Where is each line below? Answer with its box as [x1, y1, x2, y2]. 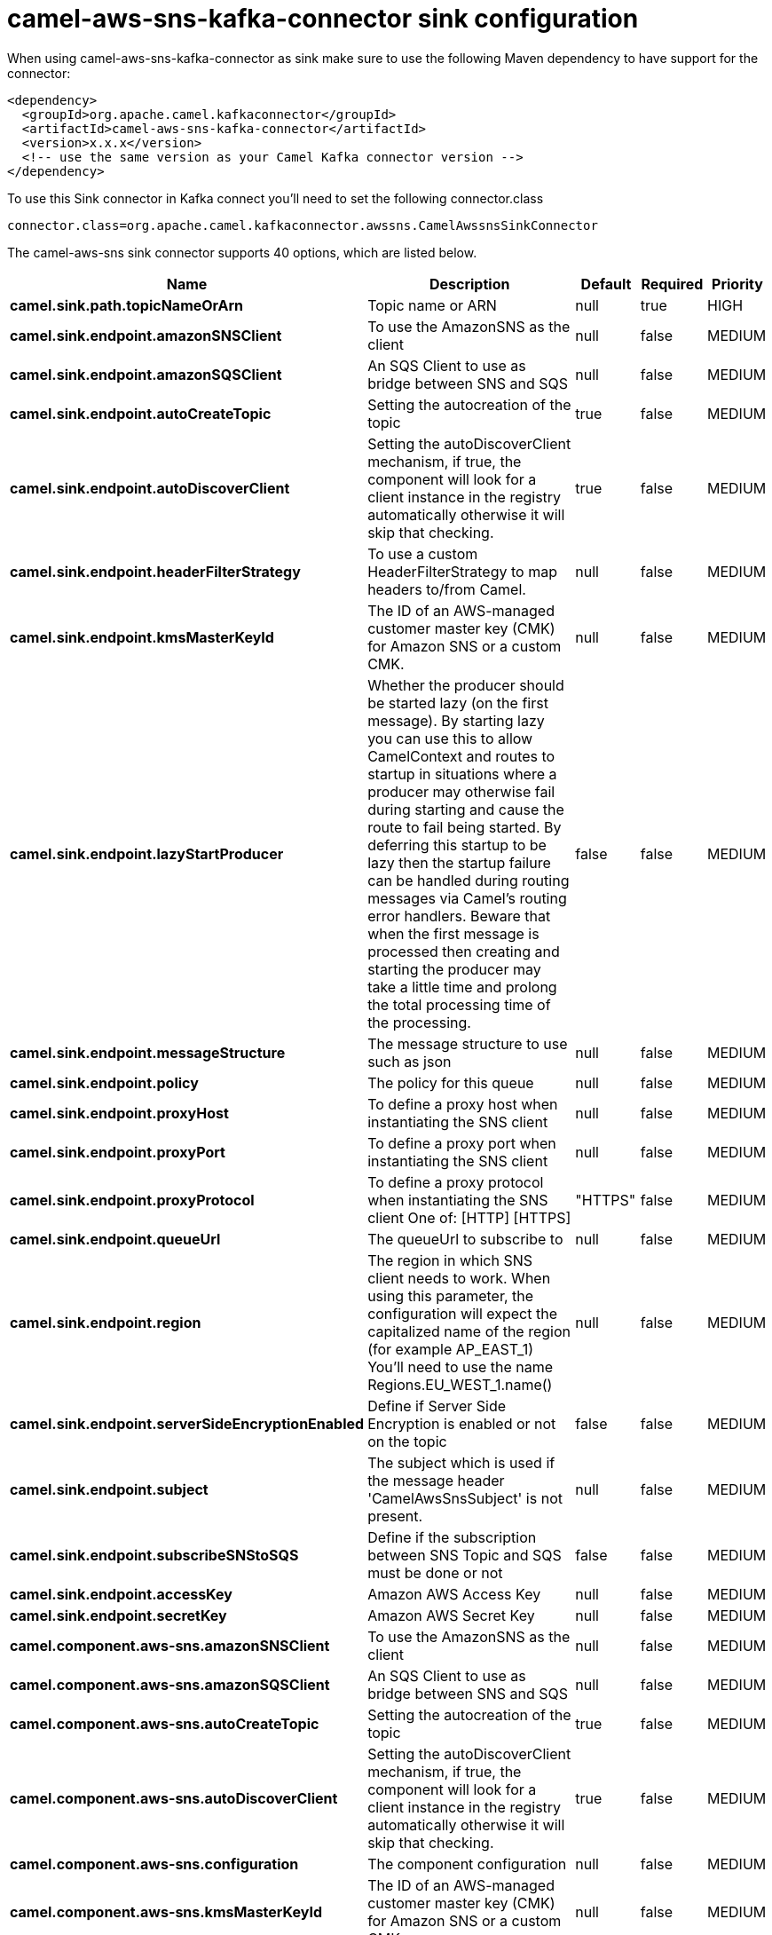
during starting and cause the [367, 800, 564, 818]
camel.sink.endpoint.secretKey [10, 1606, 227, 1624]
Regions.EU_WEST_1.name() [367, 1375, 553, 1394]
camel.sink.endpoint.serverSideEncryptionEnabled [10, 1414, 365, 1433]
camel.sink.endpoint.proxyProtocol [10, 1190, 255, 1209]
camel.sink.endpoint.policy [10, 1073, 199, 1092]
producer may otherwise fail [367, 782, 555, 801]
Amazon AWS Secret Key [367, 1606, 535, 1624]
